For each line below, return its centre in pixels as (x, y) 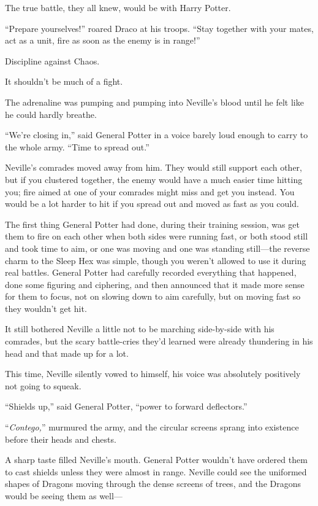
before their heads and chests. (61, 439)
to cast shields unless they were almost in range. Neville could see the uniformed (156, 471)
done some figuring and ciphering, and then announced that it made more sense (155, 284)
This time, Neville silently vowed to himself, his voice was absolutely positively (153, 374)
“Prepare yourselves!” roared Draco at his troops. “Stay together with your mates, (159, 28)
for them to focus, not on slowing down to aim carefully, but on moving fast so (153, 296)
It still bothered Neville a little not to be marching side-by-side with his (140, 329)
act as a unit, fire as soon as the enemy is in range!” (103, 40)
